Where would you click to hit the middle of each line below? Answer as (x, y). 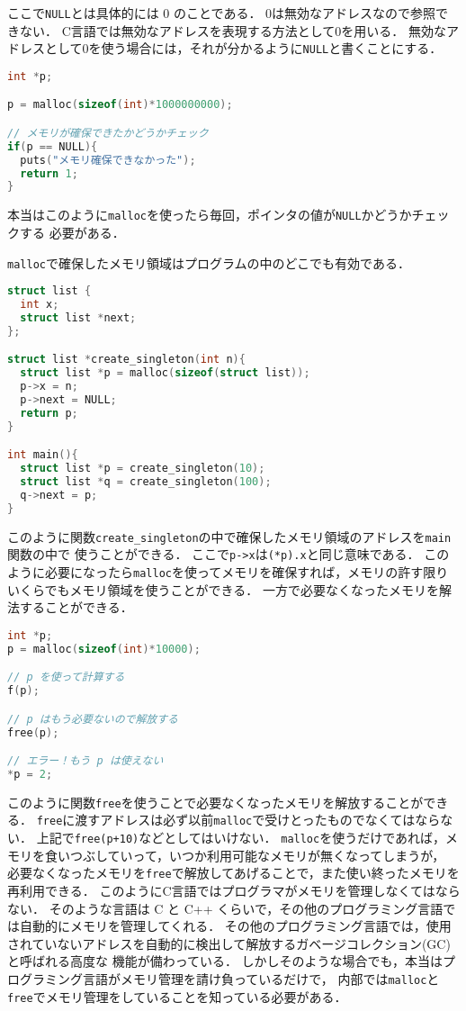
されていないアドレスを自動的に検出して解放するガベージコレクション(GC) (229, 943)
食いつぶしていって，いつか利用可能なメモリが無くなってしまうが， (245, 855)
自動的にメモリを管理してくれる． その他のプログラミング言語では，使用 (235, 926)
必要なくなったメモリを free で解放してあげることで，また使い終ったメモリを (233, 873)
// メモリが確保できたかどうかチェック (108, 133)
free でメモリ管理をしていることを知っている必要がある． (177, 996)
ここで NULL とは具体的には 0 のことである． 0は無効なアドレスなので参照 (222, 13)
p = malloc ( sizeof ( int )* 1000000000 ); (120, 105)
